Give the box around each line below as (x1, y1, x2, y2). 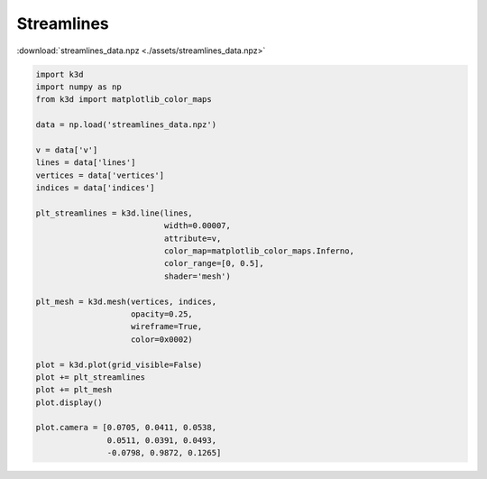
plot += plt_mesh (35, 384, 113, 395)
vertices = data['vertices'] (35, 170, 165, 180)
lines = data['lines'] (35, 158, 136, 168)
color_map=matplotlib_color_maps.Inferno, (163, 246, 355, 256)
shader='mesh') (163, 271, 232, 281)
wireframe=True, (131, 321, 203, 332)
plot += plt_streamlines (35, 372, 146, 382)
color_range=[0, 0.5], (163, 258, 265, 269)
